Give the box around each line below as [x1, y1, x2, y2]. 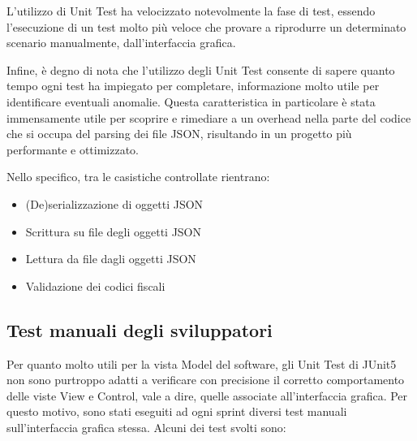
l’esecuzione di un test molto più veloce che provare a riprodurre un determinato [6, 18, 406, 35]
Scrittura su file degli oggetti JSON [25, 223, 201, 240]
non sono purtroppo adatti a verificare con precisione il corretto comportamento [6, 371, 405, 388]
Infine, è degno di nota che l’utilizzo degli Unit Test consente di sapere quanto [6, 61, 395, 78]
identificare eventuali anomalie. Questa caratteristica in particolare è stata [6, 93, 376, 110]
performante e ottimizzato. [6, 141, 140, 158]
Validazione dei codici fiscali [25, 277, 166, 294]
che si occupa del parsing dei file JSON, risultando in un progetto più [6, 125, 352, 142]
